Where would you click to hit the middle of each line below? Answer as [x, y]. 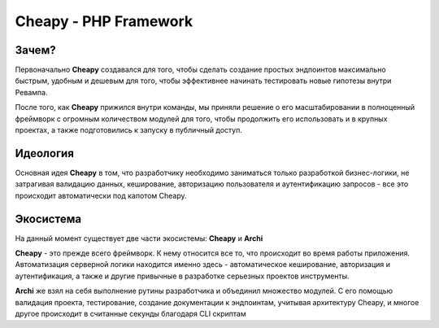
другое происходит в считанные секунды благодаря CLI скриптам [131, 313]
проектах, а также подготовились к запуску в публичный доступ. [129, 130]
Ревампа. [31, 92]
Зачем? [35, 50]
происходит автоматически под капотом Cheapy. [101, 195]
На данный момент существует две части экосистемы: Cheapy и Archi [139, 238]
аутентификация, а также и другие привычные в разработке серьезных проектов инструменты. [182, 276]
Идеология [45, 153]
